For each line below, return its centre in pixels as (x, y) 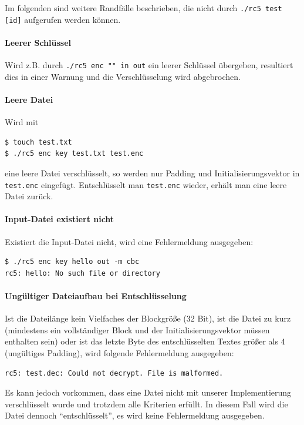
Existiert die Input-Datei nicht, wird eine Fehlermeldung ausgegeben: (129, 241)
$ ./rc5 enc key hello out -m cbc (72, 262)
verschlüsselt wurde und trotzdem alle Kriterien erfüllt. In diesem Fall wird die (146, 404)
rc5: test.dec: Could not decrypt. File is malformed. (114, 373)
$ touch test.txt (38, 142)
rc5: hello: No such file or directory (82, 273)
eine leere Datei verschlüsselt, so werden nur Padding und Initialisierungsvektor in (152, 173)
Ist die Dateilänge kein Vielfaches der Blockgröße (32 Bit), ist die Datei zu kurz (148, 318)
